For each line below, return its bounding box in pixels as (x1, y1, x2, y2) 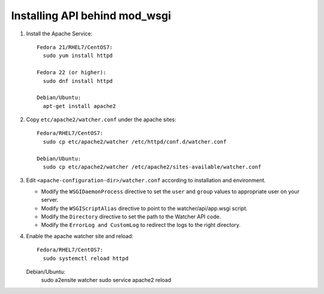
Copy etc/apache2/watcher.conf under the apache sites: (26, 116, 177, 123)
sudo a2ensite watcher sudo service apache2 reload (41, 277, 172, 284)
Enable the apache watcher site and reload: (26, 232, 134, 239)
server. (41, 196, 59, 203)
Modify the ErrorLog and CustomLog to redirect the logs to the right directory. (41, 221, 241, 229)
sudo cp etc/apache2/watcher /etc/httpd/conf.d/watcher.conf (43, 138, 227, 145)
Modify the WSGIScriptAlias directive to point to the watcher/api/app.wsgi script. (41, 205, 248, 212)
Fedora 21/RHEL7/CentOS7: (37, 44, 113, 50)
